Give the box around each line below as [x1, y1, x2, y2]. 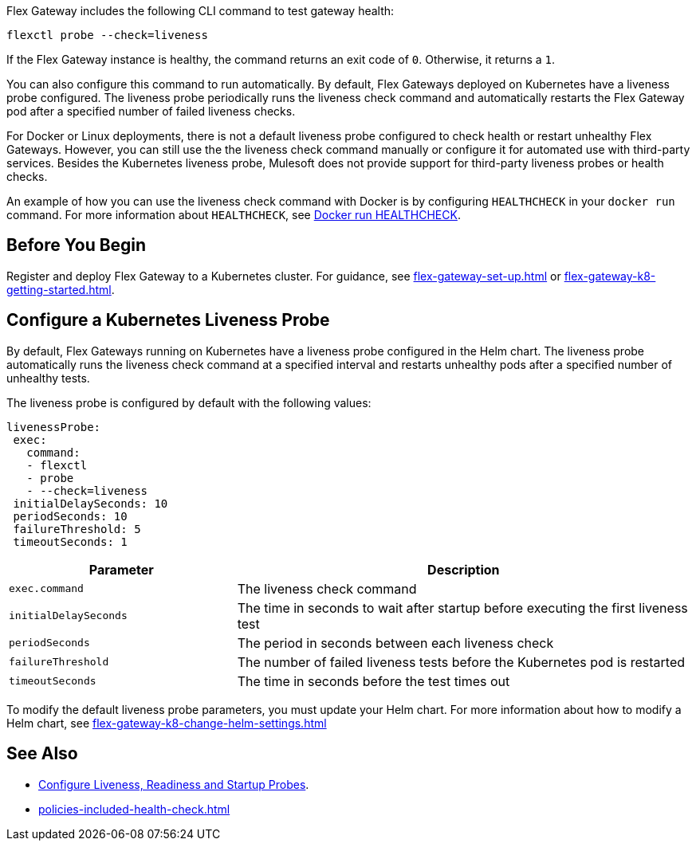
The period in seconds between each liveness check [237, 634, 554, 651]
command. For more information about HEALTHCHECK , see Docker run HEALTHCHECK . [6, 208, 461, 222]
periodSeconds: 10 [13, 509, 128, 523]
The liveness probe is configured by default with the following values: [6, 395, 372, 410]
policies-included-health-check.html [38, 802, 230, 816]
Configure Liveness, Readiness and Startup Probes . [38, 777, 309, 791]
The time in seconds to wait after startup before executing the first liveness [237, 599, 688, 616]
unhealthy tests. [6, 371, 90, 385]
